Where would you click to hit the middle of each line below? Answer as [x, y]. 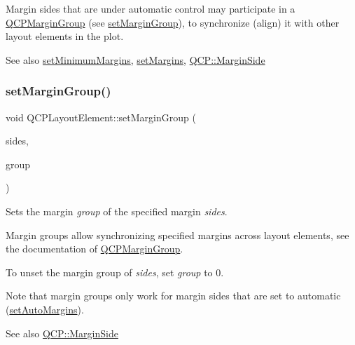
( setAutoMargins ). [45, 309]
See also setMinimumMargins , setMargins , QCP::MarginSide [135, 59]
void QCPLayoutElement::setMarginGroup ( [101, 117]
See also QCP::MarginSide [62, 333]
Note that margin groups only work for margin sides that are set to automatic [173, 296]
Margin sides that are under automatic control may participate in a [151, 8]
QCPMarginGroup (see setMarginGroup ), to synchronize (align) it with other [173, 22]
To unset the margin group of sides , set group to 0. [115, 272]
